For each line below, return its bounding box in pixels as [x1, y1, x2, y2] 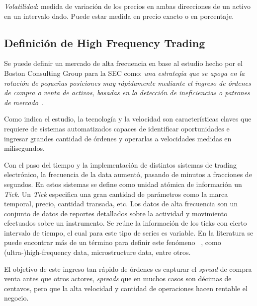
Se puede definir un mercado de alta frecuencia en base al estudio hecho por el [4, 58, 243, 68]
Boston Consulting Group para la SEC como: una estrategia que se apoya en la [4, 67, 245, 78]
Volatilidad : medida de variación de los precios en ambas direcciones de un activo [4, 1, 251, 11]
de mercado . [4, 97, 44, 107]
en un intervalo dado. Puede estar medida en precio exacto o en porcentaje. [4, 10, 234, 21]
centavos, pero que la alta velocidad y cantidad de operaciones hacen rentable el [4, 283, 248, 293]
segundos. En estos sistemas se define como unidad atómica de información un [4, 179, 242, 189]
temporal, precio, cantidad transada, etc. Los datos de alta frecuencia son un [4, 198, 238, 209]
